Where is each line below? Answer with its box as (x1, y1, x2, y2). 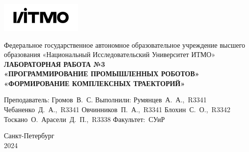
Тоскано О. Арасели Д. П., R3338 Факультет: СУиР (4, 114, 165, 124)
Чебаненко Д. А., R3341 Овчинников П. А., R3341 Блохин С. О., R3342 (4, 104, 230, 115)
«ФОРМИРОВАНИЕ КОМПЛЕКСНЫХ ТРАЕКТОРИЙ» (4, 78, 185, 88)
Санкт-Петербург (4, 130, 55, 141)
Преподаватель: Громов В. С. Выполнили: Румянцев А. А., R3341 (4, 94, 207, 105)
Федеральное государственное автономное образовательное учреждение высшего (4, 39, 246, 50)
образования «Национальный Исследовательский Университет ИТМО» (4, 49, 216, 60)
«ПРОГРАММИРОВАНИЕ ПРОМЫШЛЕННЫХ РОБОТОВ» (4, 68, 199, 79)
